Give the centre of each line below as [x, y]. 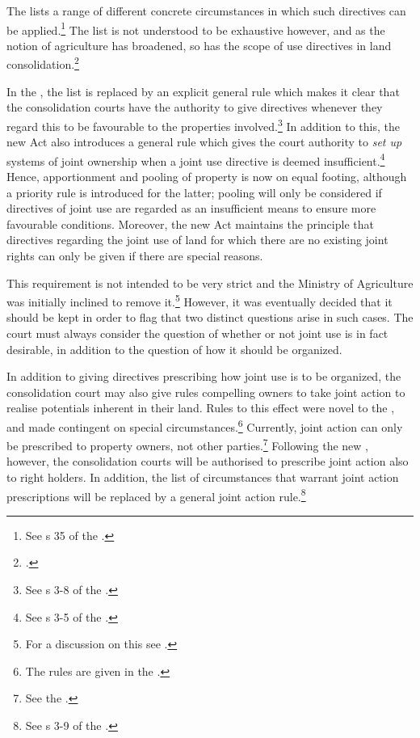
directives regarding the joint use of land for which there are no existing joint [197, 240]
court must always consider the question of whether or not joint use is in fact [197, 333]
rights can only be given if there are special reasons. [135, 255]
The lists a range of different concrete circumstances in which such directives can [206, 11]
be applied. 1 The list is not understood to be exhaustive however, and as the [196, 28]
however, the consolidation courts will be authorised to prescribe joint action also [208, 461]
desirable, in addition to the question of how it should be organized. [174, 349]
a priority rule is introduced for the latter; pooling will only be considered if [194, 192]
